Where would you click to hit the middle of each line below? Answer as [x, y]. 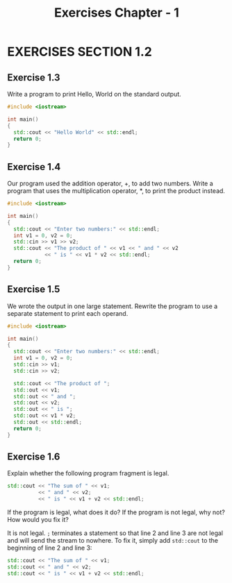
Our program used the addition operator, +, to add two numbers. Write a [110, 184]
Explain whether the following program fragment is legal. [88, 473]
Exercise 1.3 [34, 77]
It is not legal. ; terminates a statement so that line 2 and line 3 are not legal [115, 533]
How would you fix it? [38, 520]
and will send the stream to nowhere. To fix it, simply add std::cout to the [113, 541]
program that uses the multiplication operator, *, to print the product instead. [116, 191]
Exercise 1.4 [34, 167]
